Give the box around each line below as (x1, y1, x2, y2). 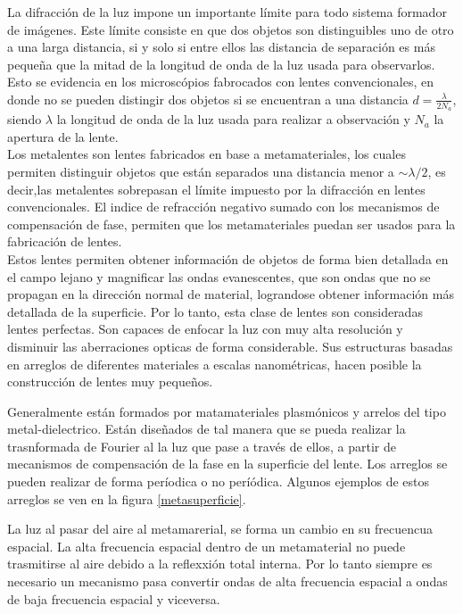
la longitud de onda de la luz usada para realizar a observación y (56, 110, 410, 129)
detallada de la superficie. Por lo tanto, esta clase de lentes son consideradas (7, 302, 423, 320)
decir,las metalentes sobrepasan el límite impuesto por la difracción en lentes (7, 179, 426, 198)
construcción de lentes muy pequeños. (7, 372, 213, 391)
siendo (7, 110, 42, 129)
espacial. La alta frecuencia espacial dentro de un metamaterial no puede (7, 536, 406, 555)
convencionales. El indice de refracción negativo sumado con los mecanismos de (7, 197, 440, 216)
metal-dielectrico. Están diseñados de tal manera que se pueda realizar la (7, 419, 406, 438)
